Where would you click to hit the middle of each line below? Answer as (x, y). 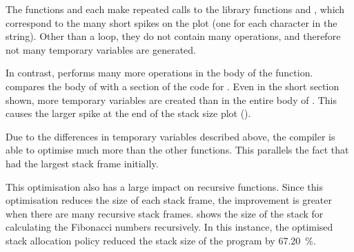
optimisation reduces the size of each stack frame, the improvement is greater (169, 200)
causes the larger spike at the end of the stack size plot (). (128, 113)
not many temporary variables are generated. (101, 49)
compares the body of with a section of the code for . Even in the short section (173, 86)
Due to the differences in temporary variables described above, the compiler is (170, 136)
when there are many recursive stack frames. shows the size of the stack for (165, 213)
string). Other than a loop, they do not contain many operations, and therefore (173, 36)
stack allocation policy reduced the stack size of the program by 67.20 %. (161, 240)
